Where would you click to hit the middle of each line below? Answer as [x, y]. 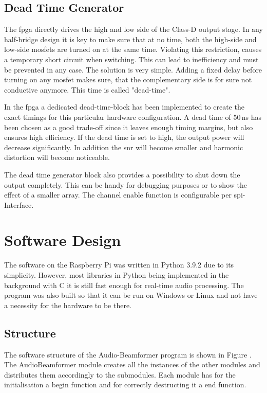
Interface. [19, 204]
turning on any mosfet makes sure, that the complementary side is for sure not [128, 79]
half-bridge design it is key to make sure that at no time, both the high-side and [130, 39]
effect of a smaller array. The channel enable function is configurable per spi [123, 195]
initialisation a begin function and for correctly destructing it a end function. [125, 385]
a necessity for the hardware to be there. [68, 305]
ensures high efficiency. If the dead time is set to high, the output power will [124, 137]
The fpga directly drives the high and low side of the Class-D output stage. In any [133, 29]
